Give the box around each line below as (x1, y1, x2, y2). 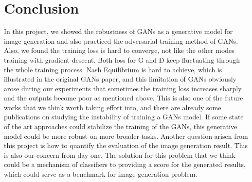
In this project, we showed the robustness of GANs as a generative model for (4, 26, 233, 36)
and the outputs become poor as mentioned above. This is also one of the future (4, 93, 243, 103)
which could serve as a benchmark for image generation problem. (4, 169, 198, 179)
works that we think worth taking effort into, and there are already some (4, 102, 221, 112)
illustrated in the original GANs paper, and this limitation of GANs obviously (4, 74, 236, 84)
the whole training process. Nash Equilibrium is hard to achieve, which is (4, 64, 222, 74)
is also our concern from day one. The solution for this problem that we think (4, 149, 235, 160)
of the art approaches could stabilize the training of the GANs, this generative (4, 121, 237, 132)
